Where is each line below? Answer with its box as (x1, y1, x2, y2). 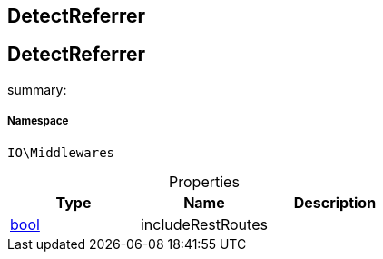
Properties (169, 172, 240, 191)
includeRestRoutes (140, 214, 268, 234)
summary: (7, 81, 67, 97)
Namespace (7, 115, 69, 128)
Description (293, 193, 377, 212)
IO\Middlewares (7, 144, 115, 160)
